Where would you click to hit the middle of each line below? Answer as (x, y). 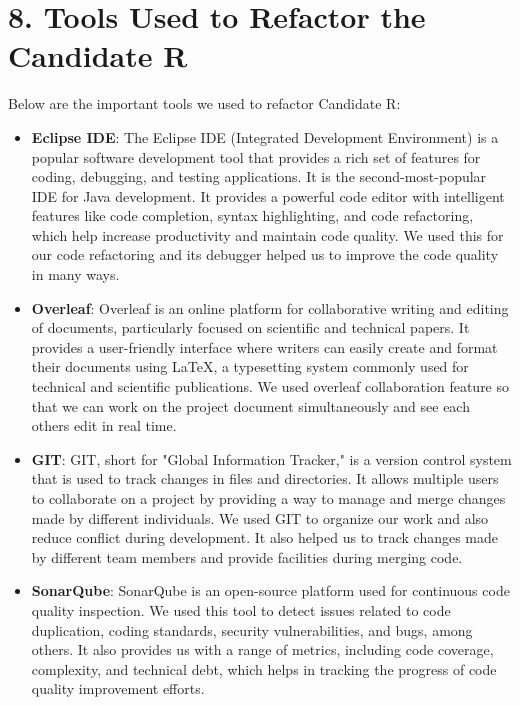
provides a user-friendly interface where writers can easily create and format (264, 346)
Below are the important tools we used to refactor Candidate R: (204, 103)
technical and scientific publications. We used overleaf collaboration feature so (270, 386)
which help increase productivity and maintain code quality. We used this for (267, 234)
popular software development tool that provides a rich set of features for (256, 156)
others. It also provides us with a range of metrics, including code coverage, (262, 649)
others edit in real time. (104, 425)
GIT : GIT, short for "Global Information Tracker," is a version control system (271, 458)
